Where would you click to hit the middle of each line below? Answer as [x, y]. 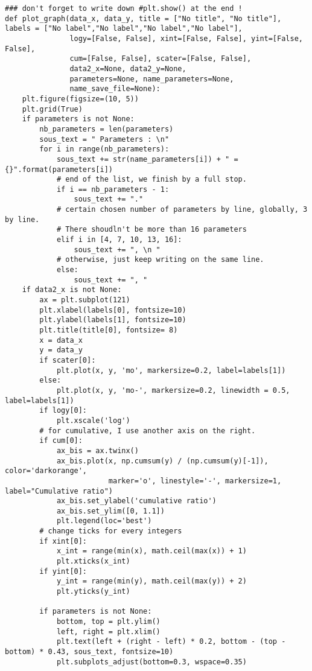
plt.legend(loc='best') [104, 521]
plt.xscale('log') [93, 420]
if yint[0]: [63, 571]
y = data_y [61, 350]
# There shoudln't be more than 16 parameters [151, 230]
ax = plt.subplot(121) [85, 300]
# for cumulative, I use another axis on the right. [148, 431]
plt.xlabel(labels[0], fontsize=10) [113, 310]
